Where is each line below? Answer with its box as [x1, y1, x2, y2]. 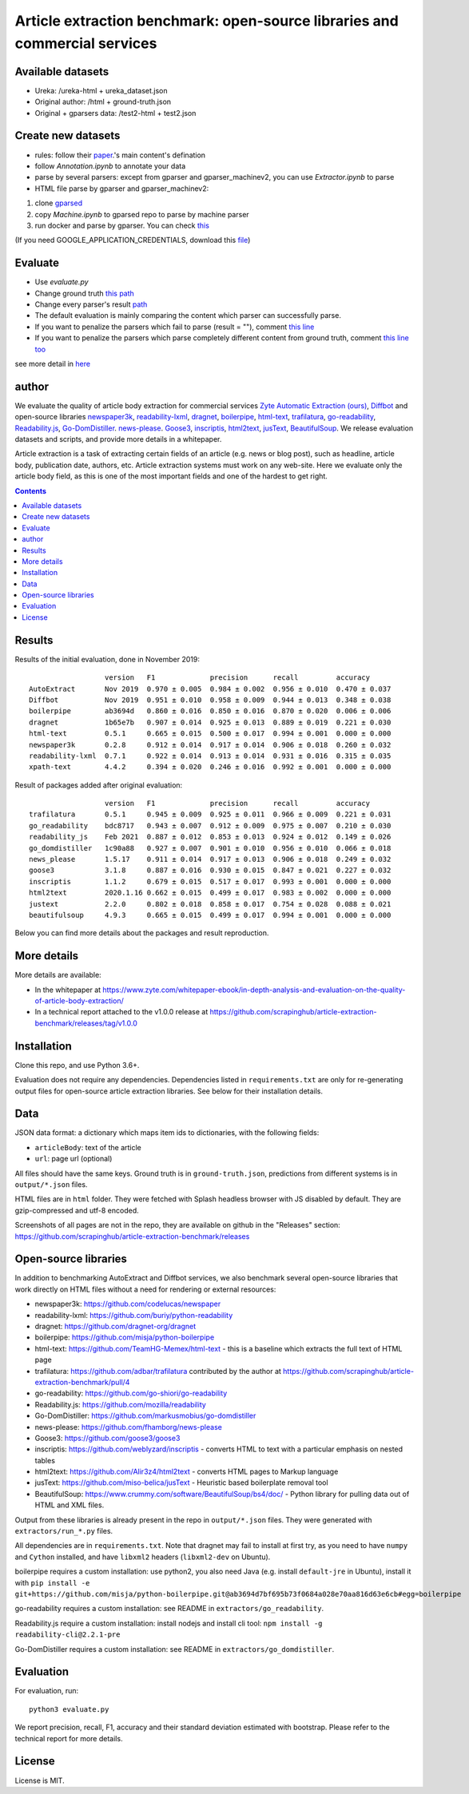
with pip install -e [14, 1578, 90, 1587]
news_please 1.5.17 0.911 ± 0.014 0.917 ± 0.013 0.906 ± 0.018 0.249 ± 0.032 [29, 855, 391, 864]
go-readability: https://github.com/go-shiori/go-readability [34, 1388, 228, 1398]
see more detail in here [14, 359, 91, 368]
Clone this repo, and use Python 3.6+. [14, 1060, 140, 1070]
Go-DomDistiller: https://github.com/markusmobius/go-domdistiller [34, 1411, 256, 1421]
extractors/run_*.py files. [14, 1526, 113, 1536]
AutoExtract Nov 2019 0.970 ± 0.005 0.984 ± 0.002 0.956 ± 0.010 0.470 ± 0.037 [29, 684, 391, 693]
